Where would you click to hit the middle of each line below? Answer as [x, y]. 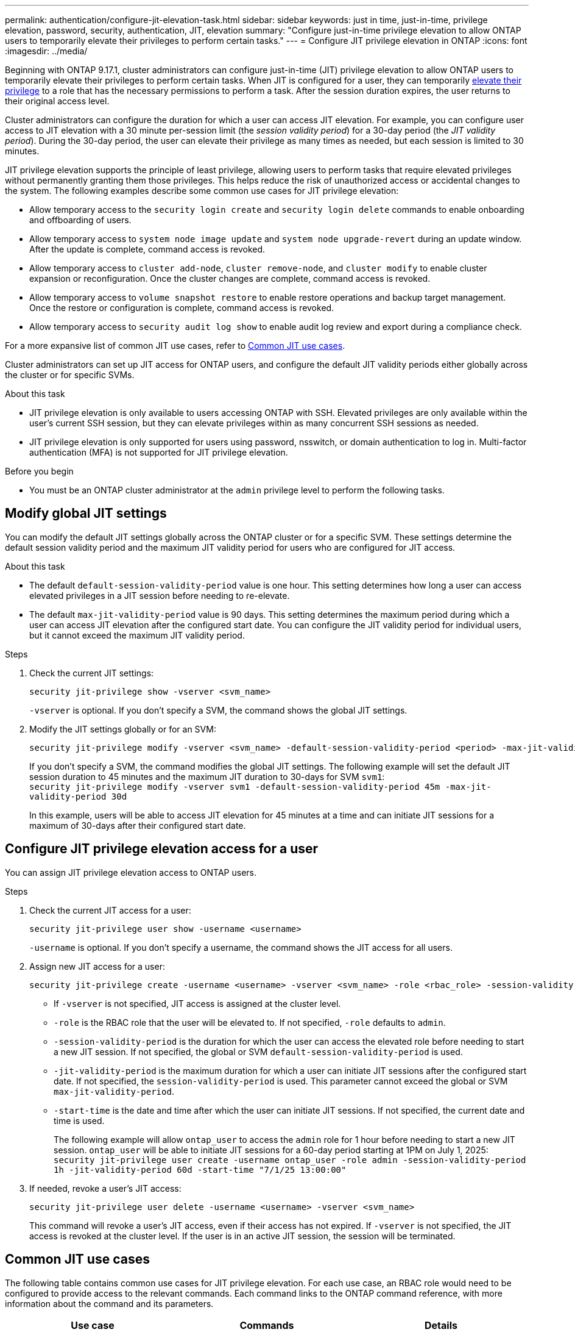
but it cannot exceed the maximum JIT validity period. [137, 635]
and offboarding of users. [80, 220]
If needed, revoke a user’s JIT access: [105, 1188]
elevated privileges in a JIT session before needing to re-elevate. [160, 595]
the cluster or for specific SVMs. [70, 375]
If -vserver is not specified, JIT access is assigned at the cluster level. [197, 1003]
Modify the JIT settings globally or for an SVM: [123, 729]
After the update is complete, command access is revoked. [147, 249]
